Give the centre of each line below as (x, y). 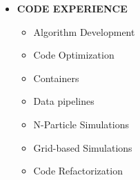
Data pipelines (64, 101)
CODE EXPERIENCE (72, 8)
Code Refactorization (78, 171)
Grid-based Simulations (83, 147)
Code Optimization (74, 55)
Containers (56, 78)
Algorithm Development (84, 31)
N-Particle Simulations (81, 124)
